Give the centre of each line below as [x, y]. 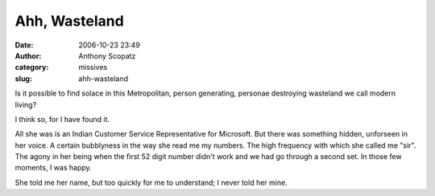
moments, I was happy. [53, 168]
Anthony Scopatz [107, 55]
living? [26, 104]
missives [93, 67]
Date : [24, 45]
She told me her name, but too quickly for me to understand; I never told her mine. [151, 182]
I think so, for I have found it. [62, 119]
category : [32, 67]
